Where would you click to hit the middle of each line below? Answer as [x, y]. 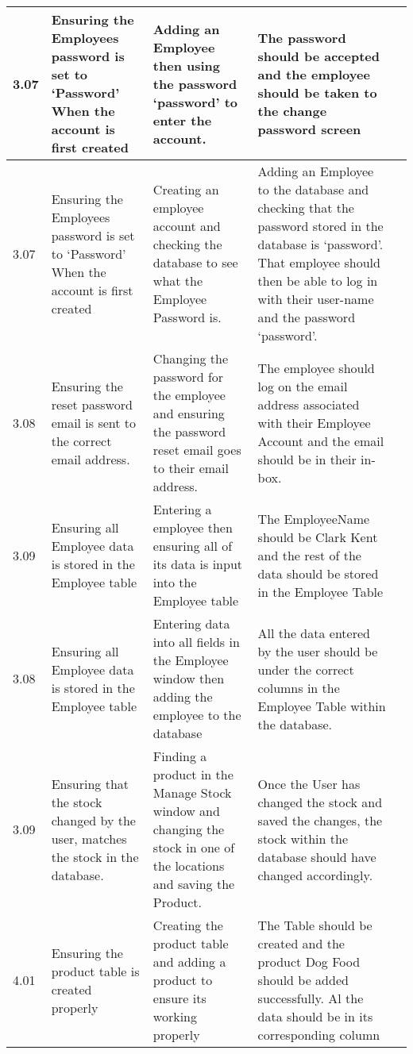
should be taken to [317, 92]
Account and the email [321, 440]
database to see [195, 262]
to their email [191, 468]
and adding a [189, 962]
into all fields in [196, 642]
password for [188, 377]
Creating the [188, 925]
